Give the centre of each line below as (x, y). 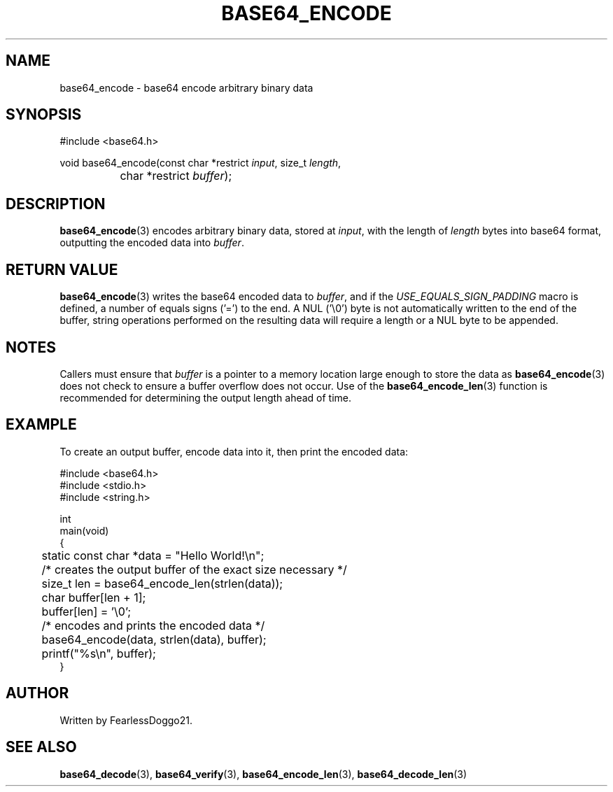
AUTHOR (37, 693)
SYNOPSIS (44, 115)
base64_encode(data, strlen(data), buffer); (154, 639)
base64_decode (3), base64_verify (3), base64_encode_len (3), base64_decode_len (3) (263, 774)
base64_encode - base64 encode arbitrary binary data (186, 87)
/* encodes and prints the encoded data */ (153, 625)
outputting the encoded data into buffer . (152, 243)
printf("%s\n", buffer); (99, 653)
